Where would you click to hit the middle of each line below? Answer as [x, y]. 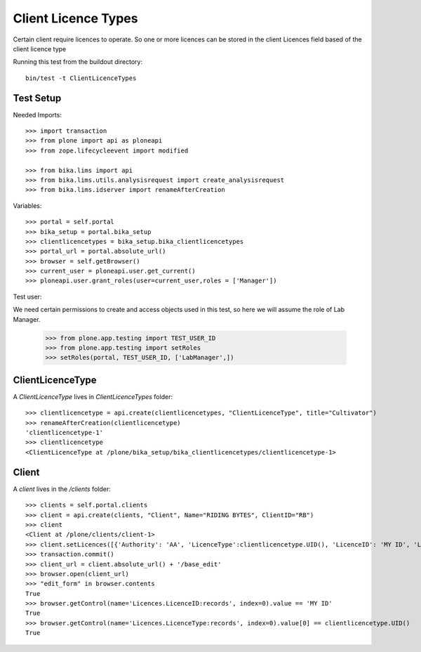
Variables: [27, 206]
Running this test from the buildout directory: [78, 62]
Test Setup [37, 98]
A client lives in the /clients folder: [62, 489]
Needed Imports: [38, 115]
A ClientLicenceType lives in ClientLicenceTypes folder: [93, 396]
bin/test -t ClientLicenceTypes [81, 78]
